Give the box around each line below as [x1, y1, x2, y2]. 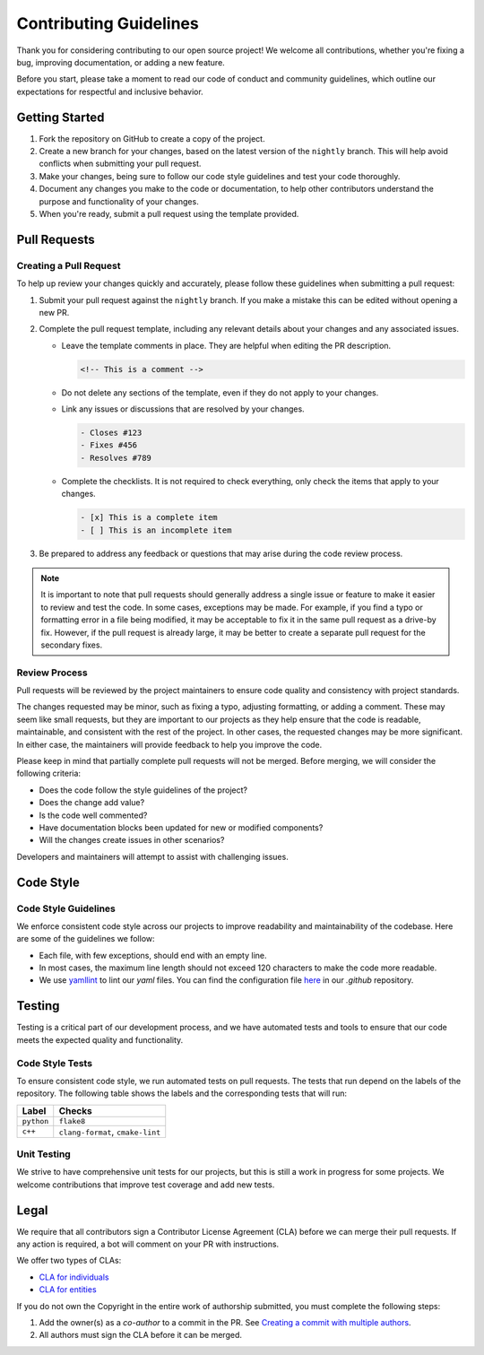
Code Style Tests [16, 1056, 93, 1069]
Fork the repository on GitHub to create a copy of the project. [39, 133, 265, 143]
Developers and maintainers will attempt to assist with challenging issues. [16, 851, 289, 862]
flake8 [58, 1116, 86, 1125]
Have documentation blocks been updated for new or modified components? [39, 821, 324, 833]
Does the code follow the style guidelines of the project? [39, 785, 248, 795]
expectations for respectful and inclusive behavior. [16, 86, 203, 97]
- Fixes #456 [80, 440, 138, 450]
